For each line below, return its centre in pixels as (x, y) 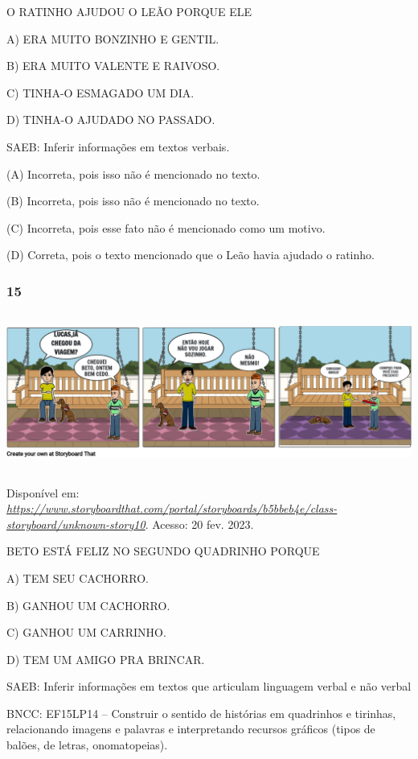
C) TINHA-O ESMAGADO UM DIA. (100, 92)
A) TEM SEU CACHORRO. (78, 577)
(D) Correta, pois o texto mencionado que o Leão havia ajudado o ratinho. (191, 255)
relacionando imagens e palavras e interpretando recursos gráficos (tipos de (191, 729)
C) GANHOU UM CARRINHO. (86, 632)
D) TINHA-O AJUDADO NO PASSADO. (111, 120)
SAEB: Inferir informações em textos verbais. (118, 146)
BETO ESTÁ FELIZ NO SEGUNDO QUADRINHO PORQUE (163, 551)
